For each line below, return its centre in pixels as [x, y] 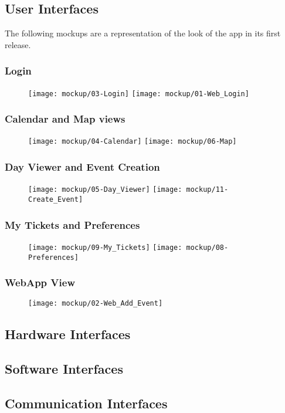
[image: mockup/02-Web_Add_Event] [96, 304]
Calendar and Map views [65, 119]
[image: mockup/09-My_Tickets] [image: [105, 247]
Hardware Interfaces [68, 334]
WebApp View [40, 282]
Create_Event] [56, 200]
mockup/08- [207, 247]
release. [18, 44]
